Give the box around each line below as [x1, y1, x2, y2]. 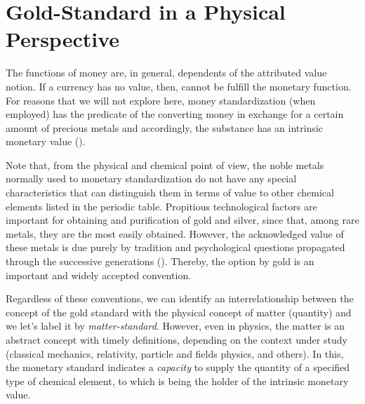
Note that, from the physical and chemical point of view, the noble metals [6, 157, 324, 172]
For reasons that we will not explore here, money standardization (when [6, 93, 316, 107]
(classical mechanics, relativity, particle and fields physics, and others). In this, [6, 346, 344, 361]
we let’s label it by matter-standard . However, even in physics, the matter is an [6, 318, 345, 333]
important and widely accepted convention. [6, 267, 192, 282]
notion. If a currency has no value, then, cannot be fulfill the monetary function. [6, 79, 352, 93]
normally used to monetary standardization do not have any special [6, 171, 297, 186]
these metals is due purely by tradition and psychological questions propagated [6, 240, 345, 255]
